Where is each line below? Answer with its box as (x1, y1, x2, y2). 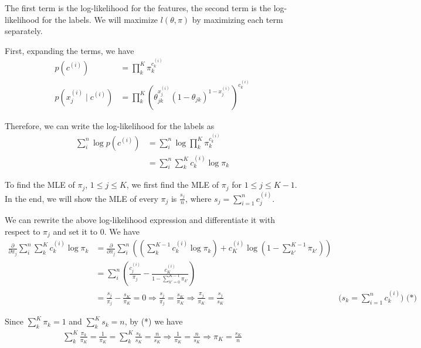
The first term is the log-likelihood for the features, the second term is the (5, 2, 271, 13)
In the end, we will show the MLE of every (5, 192, 158, 204)
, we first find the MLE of (126, 178, 219, 191)
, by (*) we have (124, 315, 183, 327)
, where (185, 192, 212, 204)
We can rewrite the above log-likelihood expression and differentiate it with (5, 214, 276, 225)
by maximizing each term (192, 13, 283, 25)
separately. (5, 25, 43, 37)
